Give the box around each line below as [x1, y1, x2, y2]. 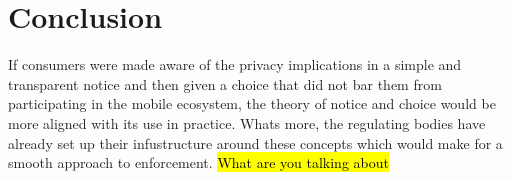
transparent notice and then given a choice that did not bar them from [8, 73, 442, 94]
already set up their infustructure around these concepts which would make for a [8, 132, 503, 153]
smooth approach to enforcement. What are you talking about [8, 152, 389, 173]
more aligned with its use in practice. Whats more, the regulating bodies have [8, 112, 486, 133]
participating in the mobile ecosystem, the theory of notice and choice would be [8, 93, 496, 114]
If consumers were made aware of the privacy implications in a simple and [8, 54, 462, 75]
